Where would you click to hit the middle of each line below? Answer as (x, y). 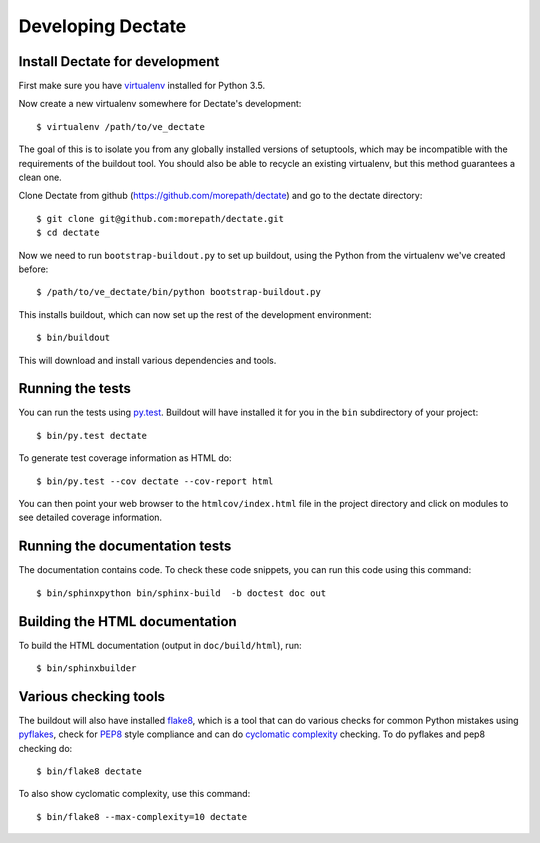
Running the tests (75, 388)
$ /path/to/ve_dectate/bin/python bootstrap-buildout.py (179, 292)
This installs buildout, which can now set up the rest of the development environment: (195, 314)
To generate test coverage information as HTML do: (125, 458)
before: (33, 269)
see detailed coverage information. (90, 517)
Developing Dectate (102, 26)
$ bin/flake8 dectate (89, 771)
